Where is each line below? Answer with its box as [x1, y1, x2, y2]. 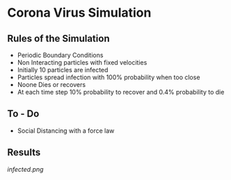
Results [7, 147, 41, 158]
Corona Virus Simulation [7, 5, 152, 21]
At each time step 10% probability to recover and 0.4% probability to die [17, 88, 225, 96]
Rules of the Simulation [7, 33, 110, 44]
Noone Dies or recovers [17, 81, 86, 88]
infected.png [7, 165, 44, 173]
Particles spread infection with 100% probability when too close [17, 73, 200, 81]
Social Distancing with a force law [17, 126, 115, 135]
